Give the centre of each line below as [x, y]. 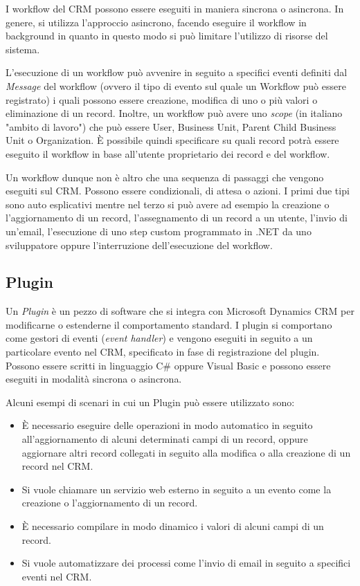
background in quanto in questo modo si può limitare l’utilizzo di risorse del [167, 36]
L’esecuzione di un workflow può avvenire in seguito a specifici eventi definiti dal [177, 72]
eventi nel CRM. [57, 576]
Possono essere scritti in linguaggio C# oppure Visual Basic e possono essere [168, 365]
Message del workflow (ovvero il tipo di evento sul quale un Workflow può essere [176, 85]
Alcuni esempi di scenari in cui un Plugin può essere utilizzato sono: [150, 402]
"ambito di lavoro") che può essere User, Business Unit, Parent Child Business [171, 126]
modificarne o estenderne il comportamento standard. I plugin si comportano [169, 324]
